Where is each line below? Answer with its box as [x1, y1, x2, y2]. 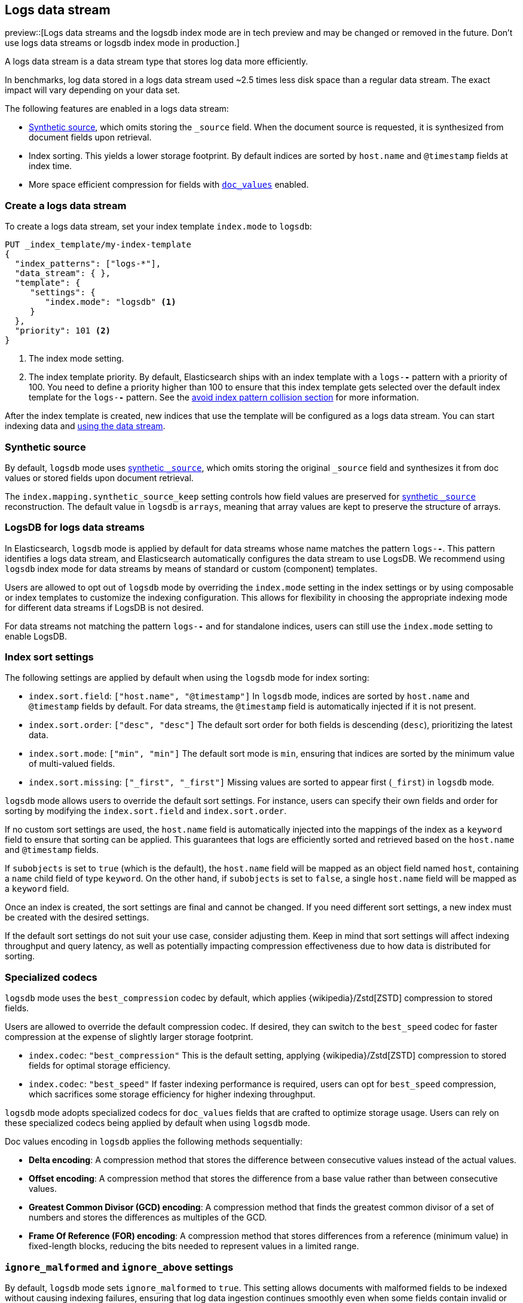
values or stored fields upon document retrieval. [5, 472, 194, 483]
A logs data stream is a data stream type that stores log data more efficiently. [5, 56, 308, 67]
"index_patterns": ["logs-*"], [14, 259, 161, 269]
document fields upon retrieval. [29, 132, 152, 143]
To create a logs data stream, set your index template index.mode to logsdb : [5, 221, 312, 232]
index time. [29, 161, 72, 172]
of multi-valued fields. [29, 758, 115, 769]
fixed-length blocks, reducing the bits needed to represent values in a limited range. [29, 1241, 359, 1252]
